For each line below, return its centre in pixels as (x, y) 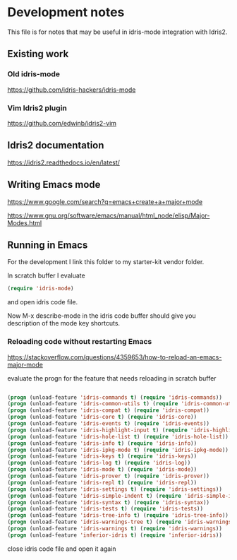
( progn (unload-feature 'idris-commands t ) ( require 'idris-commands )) (115, 397)
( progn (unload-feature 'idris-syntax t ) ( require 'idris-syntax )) (109, 502)
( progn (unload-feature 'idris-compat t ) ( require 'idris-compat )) (109, 410)
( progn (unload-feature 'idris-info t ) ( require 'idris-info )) (102, 443)
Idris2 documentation (56, 145)
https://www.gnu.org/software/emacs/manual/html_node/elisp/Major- (109, 215)
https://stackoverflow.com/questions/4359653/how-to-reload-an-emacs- (115, 357)
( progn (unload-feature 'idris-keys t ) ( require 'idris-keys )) (102, 456)
